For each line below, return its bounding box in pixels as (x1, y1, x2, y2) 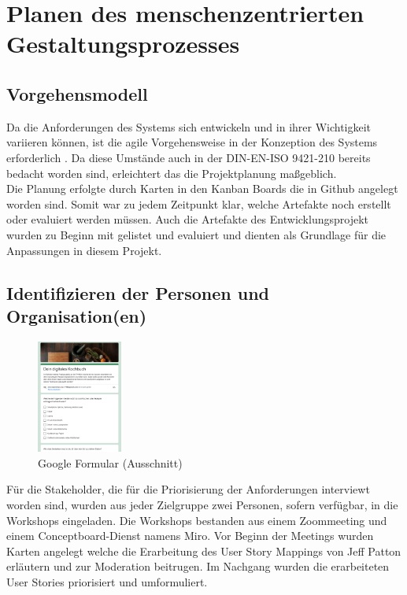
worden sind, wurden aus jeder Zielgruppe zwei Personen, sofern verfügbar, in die (6, 497, 398, 513)
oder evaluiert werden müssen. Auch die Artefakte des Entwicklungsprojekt (6, 211, 368, 227)
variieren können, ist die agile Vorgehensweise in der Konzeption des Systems (6, 134, 378, 150)
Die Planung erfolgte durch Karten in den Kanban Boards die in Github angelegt (6, 180, 398, 197)
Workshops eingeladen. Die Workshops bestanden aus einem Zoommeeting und (6, 512, 387, 528)
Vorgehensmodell (6, 81, 148, 105)
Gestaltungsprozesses (6, 28, 240, 60)
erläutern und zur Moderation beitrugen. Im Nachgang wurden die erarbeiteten (6, 558, 390, 575)
